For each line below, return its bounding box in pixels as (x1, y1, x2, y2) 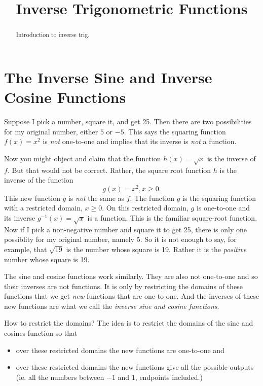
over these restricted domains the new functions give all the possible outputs (16, 362, 254, 372)
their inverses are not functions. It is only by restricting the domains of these (4, 280, 243, 291)
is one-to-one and (196, 202, 250, 213)
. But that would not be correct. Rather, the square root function (7, 164, 211, 175)
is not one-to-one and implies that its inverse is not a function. (43, 136, 237, 147)
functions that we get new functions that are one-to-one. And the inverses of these (4, 291, 259, 301)
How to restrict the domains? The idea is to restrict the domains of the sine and (4, 318, 253, 328)
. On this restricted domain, (102, 202, 189, 213)
